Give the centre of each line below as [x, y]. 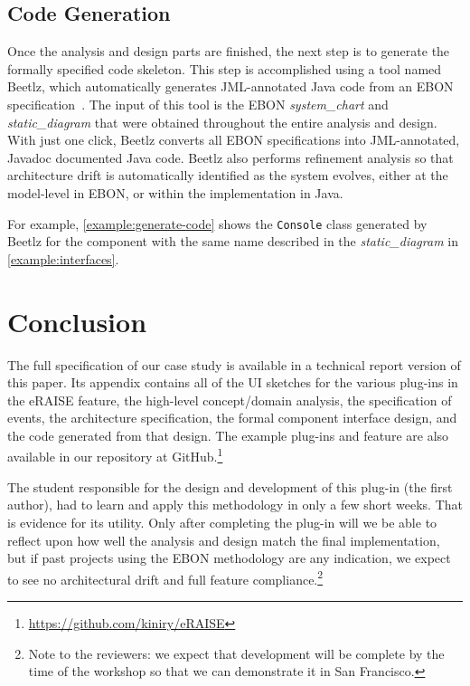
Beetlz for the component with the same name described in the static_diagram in [233, 241]
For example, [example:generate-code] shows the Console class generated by [217, 223]
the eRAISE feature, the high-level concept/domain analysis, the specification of [230, 400]
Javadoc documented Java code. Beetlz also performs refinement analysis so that [230, 157]
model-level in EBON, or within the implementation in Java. [175, 192]
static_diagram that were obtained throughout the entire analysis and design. [222, 122]
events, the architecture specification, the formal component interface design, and [232, 418]
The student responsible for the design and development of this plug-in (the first [230, 486]
